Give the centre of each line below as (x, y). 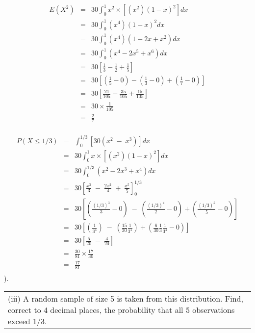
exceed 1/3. (27, 321)
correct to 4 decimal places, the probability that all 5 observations (121, 309)
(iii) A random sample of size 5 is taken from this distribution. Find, (126, 298)
